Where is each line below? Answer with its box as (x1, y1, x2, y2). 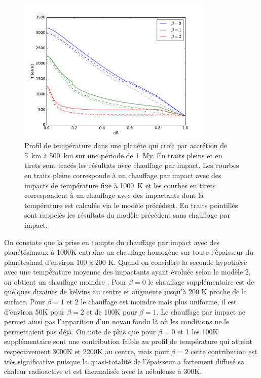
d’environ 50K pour (4, 306, 65, 317)
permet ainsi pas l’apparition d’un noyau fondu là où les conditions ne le (4, 316, 230, 327)
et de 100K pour (86, 306, 137, 317)
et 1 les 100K (177, 326, 218, 336)
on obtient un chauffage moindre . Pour (4, 276, 127, 287)
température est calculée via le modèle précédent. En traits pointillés (24, 199, 238, 210)
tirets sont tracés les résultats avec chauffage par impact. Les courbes (24, 160, 239, 170)
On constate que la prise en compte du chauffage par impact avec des (4, 236, 219, 247)
